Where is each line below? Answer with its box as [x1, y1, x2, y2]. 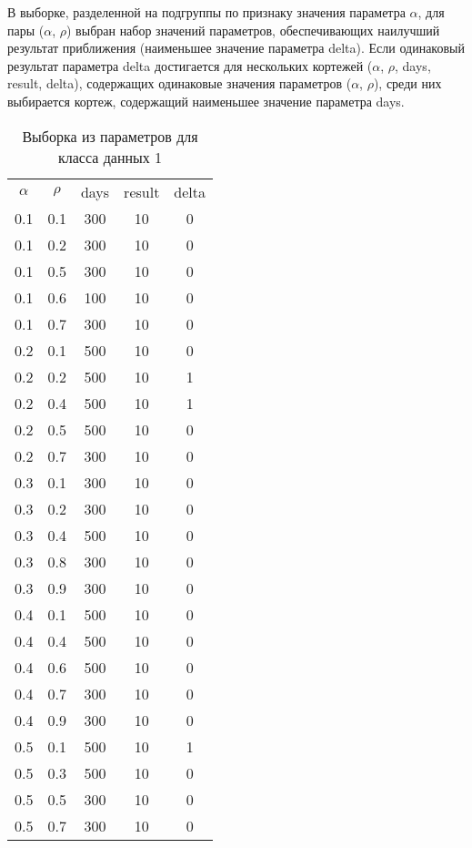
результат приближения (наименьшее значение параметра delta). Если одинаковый [7, 38, 465, 57]
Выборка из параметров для [22, 125, 198, 147]
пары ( [7, 20, 45, 39]
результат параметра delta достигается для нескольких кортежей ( [7, 56, 373, 75]
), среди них [373, 74, 442, 93]
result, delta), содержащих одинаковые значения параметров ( [7, 74, 352, 93]
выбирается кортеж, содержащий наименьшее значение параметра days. [7, 91, 405, 110]
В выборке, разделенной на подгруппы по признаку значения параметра [7, 3, 406, 21]
